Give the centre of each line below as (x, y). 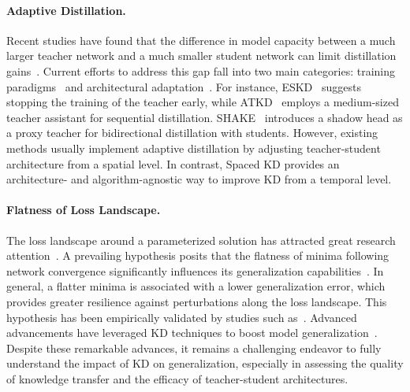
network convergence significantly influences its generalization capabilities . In (195, 270)
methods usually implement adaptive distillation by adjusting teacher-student (194, 148)
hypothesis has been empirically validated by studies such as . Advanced (182, 317)
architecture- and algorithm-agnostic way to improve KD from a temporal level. (199, 179)
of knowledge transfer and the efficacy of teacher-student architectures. (177, 378)
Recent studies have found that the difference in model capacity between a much (201, 40)
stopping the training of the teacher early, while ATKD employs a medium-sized (203, 102)
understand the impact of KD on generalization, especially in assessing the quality (205, 363)
